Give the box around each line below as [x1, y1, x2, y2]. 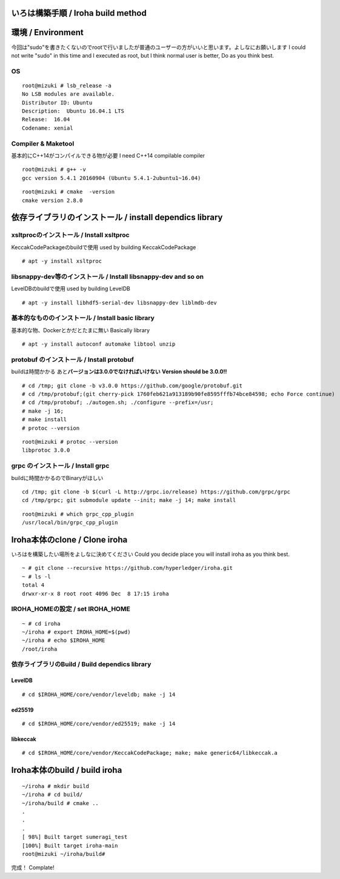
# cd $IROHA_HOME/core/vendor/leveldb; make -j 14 [22, 691, 176, 698]
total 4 [22, 582, 45, 589]
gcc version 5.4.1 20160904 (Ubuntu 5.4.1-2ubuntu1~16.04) [22, 175, 201, 181]
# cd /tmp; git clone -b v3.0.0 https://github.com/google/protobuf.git [22, 382, 242, 389]
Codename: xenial [22, 124, 73, 132]
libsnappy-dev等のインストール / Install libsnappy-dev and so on [11, 272, 204, 281]
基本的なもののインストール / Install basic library [11, 314, 155, 323]
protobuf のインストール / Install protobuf [11, 355, 135, 364]
